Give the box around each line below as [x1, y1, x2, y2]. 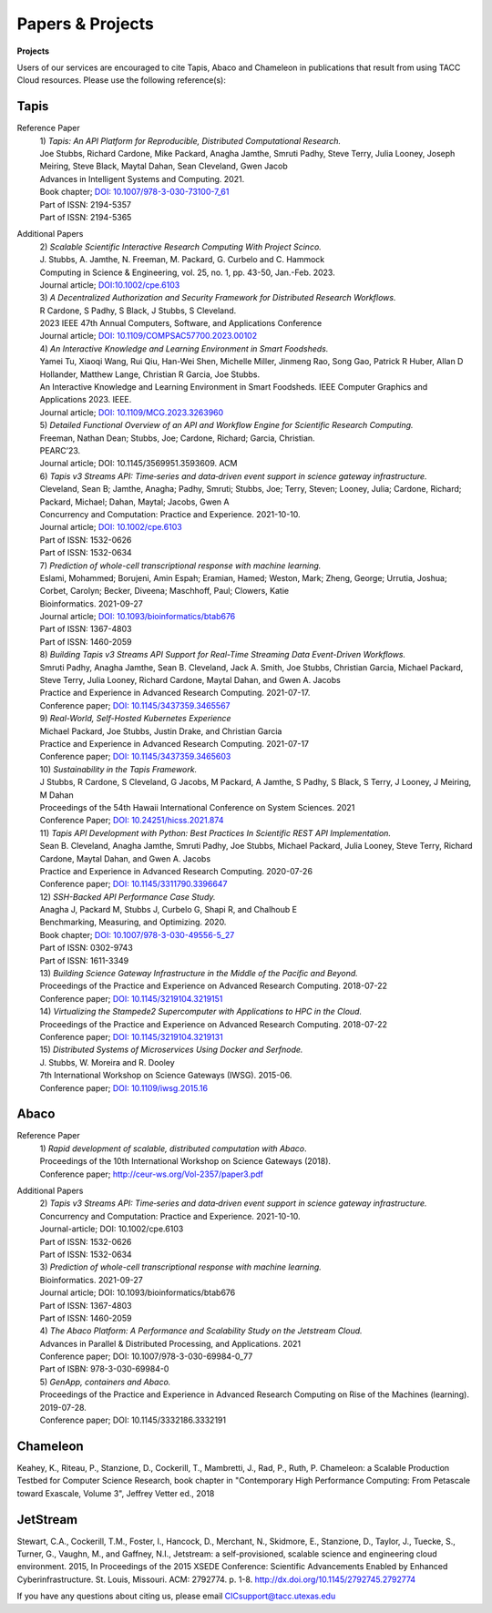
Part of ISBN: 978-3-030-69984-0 [39, 1363, 169, 1374]
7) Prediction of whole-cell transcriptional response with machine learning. [39, 560, 322, 571]
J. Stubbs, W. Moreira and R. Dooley [39, 1057, 175, 1067]
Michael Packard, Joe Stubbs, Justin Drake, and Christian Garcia [39, 725, 282, 737]
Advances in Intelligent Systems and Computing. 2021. [39, 173, 245, 184]
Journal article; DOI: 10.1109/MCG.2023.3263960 [39, 406, 224, 418]
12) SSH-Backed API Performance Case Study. [39, 891, 216, 902]
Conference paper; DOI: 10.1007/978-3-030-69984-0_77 [39, 1351, 253, 1362]
